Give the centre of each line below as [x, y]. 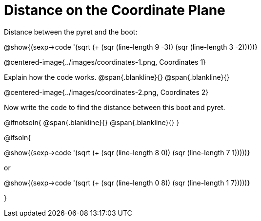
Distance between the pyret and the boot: [71, 32]
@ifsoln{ [18, 137]
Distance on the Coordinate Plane [115, 10]
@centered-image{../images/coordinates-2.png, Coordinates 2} [106, 92]
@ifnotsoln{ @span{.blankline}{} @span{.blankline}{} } [92, 122]
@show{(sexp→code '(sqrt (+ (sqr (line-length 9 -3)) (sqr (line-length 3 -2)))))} [131, 47]
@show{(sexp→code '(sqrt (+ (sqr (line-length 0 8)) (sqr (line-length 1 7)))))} [127, 183]
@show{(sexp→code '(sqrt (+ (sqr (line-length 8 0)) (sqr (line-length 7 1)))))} [127, 152]
